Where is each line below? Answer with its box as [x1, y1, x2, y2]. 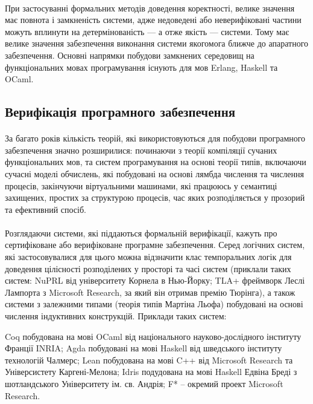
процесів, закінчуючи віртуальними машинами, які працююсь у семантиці [5, 179, 277, 192]
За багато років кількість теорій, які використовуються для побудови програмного [5, 132, 306, 145]
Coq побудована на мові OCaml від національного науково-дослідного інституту [5, 330, 302, 342]
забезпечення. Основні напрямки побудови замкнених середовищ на [5, 48, 255, 61]
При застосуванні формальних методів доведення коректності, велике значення [5, 1, 295, 14]
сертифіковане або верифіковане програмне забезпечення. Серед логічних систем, [5, 238, 305, 251]
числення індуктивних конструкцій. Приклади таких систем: [5, 310, 227, 322]
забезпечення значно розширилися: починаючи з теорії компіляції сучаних [5, 143, 277, 156]
